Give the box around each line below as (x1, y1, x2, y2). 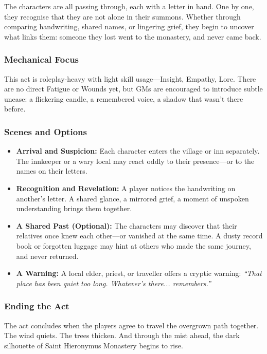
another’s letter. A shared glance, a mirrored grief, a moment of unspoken (16, 193, 249, 203)
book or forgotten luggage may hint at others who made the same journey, (16, 240, 251, 251)
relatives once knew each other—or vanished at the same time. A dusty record (16, 230, 263, 241)
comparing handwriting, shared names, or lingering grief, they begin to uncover (4, 21, 254, 32)
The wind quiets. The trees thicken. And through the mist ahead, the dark (4, 330, 240, 341)
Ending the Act (4, 300, 69, 312)
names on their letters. (16, 165, 87, 176)
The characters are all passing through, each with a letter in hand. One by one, (4, 1, 254, 11)
